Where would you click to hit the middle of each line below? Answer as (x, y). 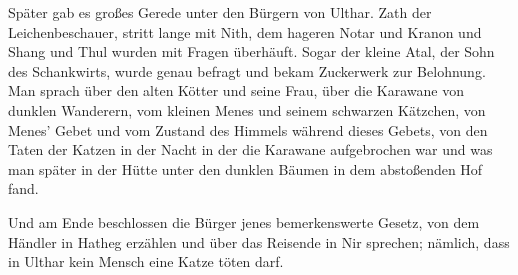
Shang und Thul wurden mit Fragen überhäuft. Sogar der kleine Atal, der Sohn (251, 51)
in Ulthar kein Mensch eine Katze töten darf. (146, 261)
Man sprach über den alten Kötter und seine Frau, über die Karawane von (236, 90)
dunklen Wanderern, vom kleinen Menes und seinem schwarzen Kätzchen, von (247, 109)
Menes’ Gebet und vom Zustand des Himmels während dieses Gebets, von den (248, 129)
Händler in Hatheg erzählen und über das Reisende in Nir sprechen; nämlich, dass (259, 241)
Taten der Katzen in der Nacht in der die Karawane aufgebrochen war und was (250, 149)
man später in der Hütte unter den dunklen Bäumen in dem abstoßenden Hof (245, 168)
